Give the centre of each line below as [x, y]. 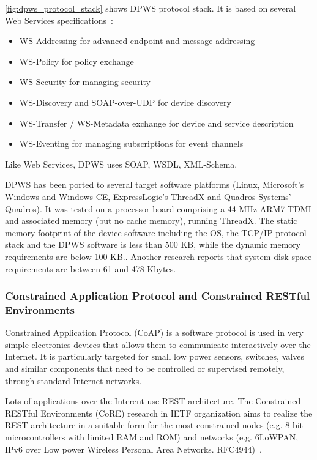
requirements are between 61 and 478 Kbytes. [91, 268]
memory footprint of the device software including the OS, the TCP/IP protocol [156, 232]
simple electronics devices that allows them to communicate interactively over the [158, 344]
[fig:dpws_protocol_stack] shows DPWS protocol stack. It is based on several [151, 8]
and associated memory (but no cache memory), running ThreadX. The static [151, 221]
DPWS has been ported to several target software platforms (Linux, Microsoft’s [155, 184]
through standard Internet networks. [73, 380]
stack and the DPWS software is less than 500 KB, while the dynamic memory [153, 244]
